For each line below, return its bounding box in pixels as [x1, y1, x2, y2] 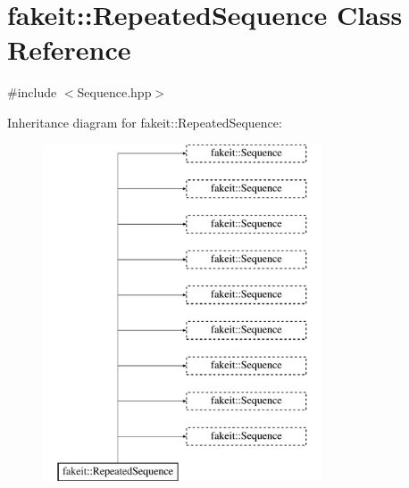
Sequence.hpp [77, 83, 152, 102]
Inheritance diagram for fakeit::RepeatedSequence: [7, 112, 282, 131]
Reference [7, 31, 131, 68]
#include [7, 83, 57, 102]
